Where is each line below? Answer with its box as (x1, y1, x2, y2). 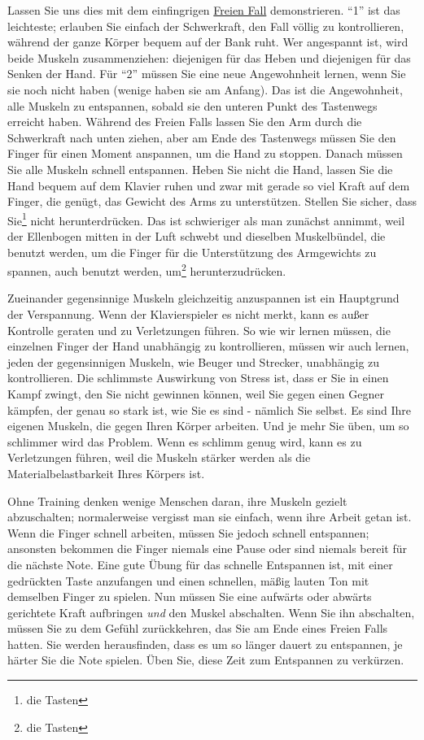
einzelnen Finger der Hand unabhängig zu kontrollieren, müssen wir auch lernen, (7, 337, 409, 355)
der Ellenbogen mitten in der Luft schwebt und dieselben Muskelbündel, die (7, 227, 386, 244)
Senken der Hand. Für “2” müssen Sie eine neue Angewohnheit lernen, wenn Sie (7, 65, 406, 82)
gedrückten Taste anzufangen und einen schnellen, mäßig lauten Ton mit (7, 572, 369, 589)
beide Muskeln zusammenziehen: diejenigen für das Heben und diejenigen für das (7, 49, 411, 66)
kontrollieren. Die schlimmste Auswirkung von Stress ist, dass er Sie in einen (7, 369, 389, 386)
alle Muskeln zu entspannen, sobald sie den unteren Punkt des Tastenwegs (7, 97, 378, 114)
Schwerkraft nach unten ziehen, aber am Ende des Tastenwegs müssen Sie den (7, 128, 396, 146)
